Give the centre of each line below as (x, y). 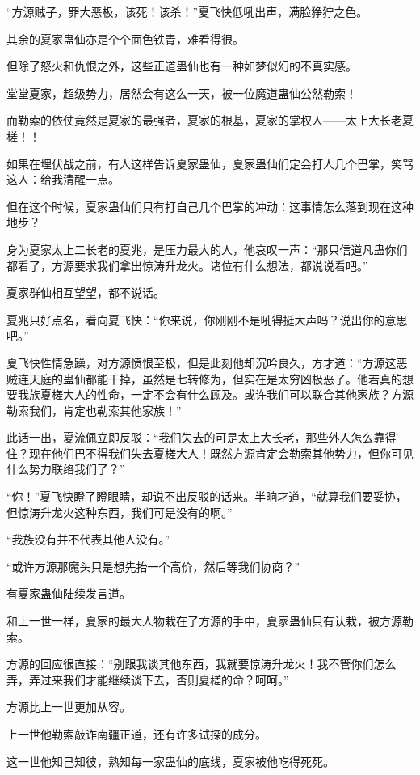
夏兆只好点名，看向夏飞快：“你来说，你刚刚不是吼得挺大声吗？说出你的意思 (207, 319)
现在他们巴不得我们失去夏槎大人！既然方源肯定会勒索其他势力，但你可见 (221, 453)
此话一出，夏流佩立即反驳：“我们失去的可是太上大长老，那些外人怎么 (190, 437)
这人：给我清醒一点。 (63, 179)
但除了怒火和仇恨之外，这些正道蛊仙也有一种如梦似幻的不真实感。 (182, 66)
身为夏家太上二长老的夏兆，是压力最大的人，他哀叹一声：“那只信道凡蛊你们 (207, 249)
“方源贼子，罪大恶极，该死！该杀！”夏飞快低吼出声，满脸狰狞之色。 (187, 11)
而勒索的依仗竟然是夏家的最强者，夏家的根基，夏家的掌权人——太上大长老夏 (210, 120)
